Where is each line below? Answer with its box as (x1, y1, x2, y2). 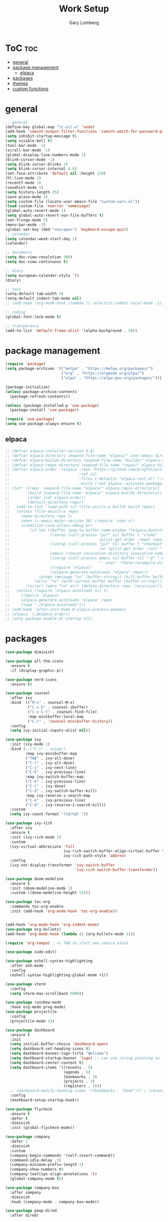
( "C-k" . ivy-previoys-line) (25, 770, 86, 775)
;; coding (5, 310, 26, 315)
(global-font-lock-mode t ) (5, 314, 61, 319)
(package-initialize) (5, 384, 50, 389)
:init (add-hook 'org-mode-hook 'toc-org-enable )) (9, 909, 117, 914)
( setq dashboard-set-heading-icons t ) (9, 1046, 91, 1052)
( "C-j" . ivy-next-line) (25, 765, 77, 770)
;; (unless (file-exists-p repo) (5, 509, 79, 514)
